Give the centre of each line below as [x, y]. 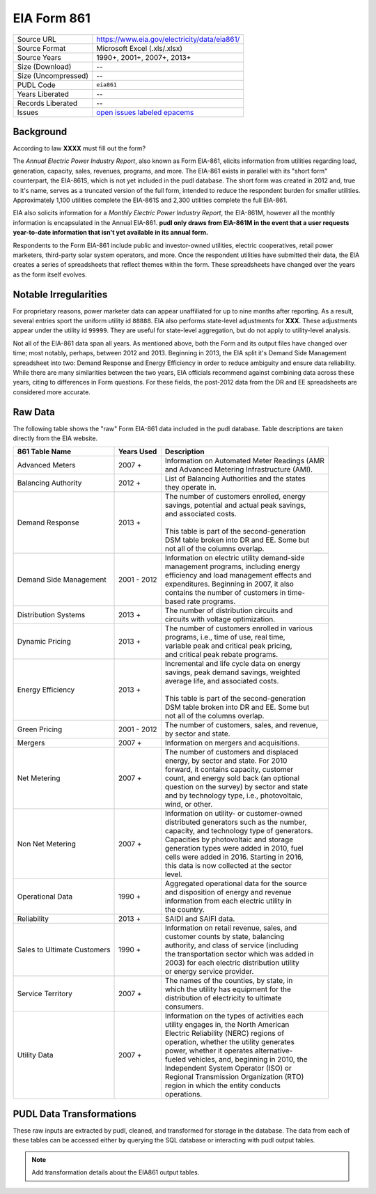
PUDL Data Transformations [75, 1114]
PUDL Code [36, 85]
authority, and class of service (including [232, 945]
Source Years [39, 57]
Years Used [138, 451]
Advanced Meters [46, 465]
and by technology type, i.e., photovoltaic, [234, 796]
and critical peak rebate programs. [221, 655]
